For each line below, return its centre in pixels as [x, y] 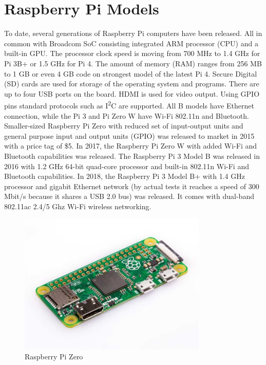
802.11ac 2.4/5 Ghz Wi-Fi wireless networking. [78, 206]
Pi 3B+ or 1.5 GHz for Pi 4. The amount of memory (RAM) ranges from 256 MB [133, 63]
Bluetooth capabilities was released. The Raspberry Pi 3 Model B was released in [132, 156]
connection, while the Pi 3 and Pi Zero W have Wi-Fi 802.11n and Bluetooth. [127, 115]
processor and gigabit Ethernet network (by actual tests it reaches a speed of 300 [132, 186]
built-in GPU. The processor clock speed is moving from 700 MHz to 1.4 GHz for [132, 53]
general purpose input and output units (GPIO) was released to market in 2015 [129, 135]
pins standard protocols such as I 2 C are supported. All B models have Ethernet [129, 105]
